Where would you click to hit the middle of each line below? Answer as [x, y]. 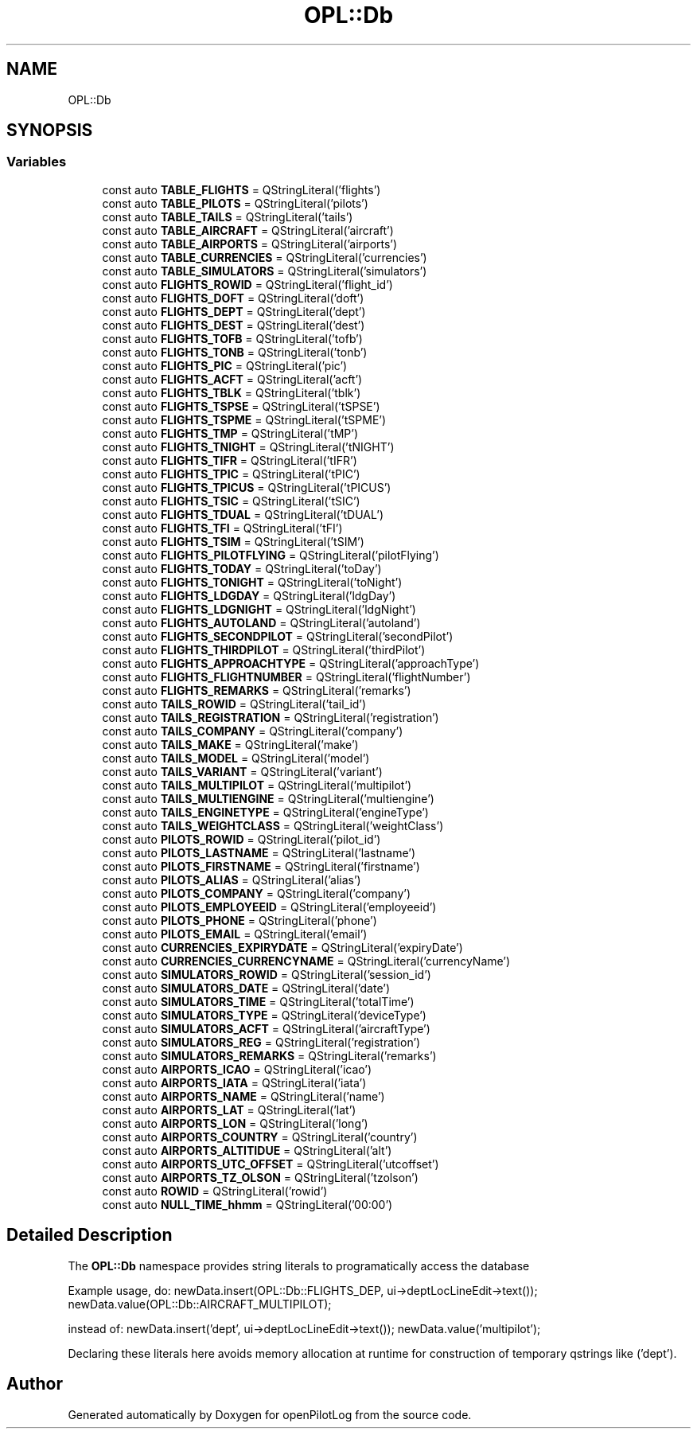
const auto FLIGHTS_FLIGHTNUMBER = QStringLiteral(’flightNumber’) [286, 677]
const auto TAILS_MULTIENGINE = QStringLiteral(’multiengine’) [268, 798]
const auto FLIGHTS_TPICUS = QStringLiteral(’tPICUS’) [247, 487]
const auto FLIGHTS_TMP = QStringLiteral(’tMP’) [230, 433]
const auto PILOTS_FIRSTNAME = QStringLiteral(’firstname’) [261, 866]
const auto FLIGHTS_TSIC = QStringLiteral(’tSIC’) [231, 501]
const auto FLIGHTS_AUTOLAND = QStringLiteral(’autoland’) [261, 622]
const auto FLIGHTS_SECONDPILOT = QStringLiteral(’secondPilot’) [278, 636]
